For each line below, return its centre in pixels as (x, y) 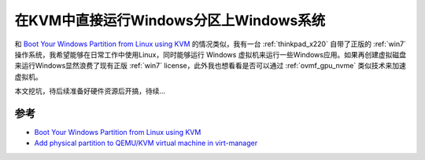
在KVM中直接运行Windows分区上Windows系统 (170, 20)
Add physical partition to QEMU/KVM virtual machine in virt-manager (146, 143)
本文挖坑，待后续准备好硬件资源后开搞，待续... (90, 91)
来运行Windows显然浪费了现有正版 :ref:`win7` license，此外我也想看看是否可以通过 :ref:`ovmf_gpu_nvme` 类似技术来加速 (211, 66)
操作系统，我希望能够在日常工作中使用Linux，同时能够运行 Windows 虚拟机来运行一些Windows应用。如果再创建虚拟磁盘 (211, 54)
